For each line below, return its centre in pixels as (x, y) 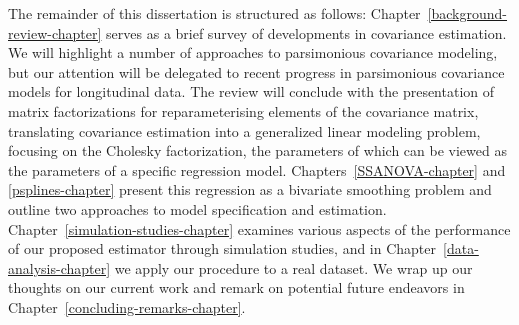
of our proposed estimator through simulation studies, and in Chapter (222, 248)
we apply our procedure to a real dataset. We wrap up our (293, 267)
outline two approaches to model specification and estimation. (197, 208)
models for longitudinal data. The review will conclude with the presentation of (251, 91)
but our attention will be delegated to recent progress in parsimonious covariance (256, 71)
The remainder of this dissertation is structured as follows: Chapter (214, 13)
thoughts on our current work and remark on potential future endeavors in (236, 287)
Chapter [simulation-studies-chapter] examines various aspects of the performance (259, 228)
